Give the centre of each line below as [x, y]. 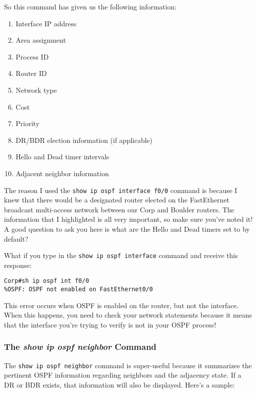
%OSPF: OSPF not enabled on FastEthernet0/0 [78, 290]
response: [18, 265]
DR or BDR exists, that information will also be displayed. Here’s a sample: [119, 384]
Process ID [32, 56]
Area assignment [41, 40]
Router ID [31, 73]
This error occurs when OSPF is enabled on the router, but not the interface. [121, 305]
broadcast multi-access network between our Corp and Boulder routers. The [119, 209]
